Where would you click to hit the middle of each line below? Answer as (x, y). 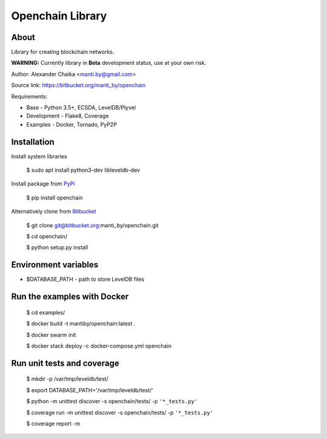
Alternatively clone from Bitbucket (54, 212)
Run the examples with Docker (70, 297)
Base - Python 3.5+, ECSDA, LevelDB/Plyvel (81, 108)
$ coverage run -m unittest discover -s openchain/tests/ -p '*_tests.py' (120, 412)
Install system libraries (39, 156)
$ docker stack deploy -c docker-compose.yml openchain (99, 346)
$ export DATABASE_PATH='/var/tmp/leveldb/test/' (90, 390)
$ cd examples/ (46, 312)
